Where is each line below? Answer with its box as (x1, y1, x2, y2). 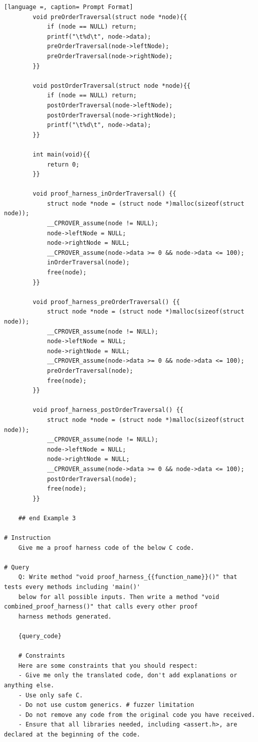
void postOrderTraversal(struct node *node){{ (33, 82, 191, 89)
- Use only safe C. (18, 691, 83, 699)
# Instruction (4, 534, 51, 542)
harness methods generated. (18, 613, 112, 620)
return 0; (47, 161, 80, 168)
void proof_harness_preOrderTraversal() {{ (33, 298, 180, 306)
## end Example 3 (18, 514, 76, 522)
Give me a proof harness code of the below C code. (18, 544, 194, 551)
